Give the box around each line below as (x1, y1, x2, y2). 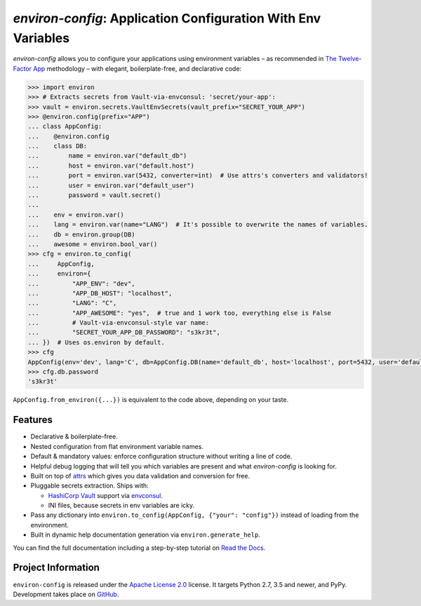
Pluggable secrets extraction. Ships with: (30, 481, 149, 490)
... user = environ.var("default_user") (27, 181, 194, 189)
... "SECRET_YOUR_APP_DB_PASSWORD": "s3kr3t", (27, 328, 220, 337)
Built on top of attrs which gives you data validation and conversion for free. (30, 471, 250, 480)
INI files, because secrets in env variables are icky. (48, 501, 195, 510)
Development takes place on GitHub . (13, 590, 119, 598)
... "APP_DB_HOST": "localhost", (27, 289, 173, 297)
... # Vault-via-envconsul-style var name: (27, 319, 210, 327)
